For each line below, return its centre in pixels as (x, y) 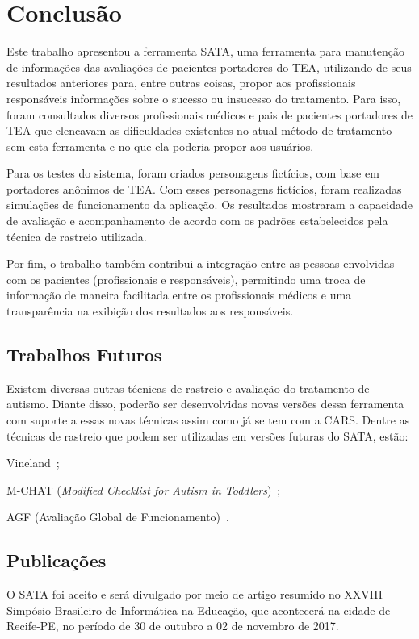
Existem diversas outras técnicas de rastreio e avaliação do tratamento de (188, 388)
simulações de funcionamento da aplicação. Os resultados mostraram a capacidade (209, 205)
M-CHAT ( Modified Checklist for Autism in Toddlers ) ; (144, 489)
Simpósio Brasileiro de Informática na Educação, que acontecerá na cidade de (199, 610)
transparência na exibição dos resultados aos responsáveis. (150, 311)
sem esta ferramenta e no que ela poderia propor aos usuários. (160, 146)
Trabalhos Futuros (84, 355)
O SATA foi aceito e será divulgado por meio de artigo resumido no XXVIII (195, 594)
